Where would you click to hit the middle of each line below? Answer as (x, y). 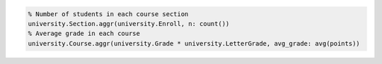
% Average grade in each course (84, 34)
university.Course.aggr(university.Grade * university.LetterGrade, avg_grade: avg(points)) (194, 43)
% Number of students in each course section (108, 14)
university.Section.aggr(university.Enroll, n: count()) (129, 24)
